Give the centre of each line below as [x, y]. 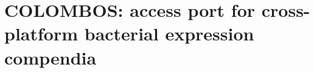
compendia [51, 57]
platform [41, 33]
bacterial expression [169, 33]
